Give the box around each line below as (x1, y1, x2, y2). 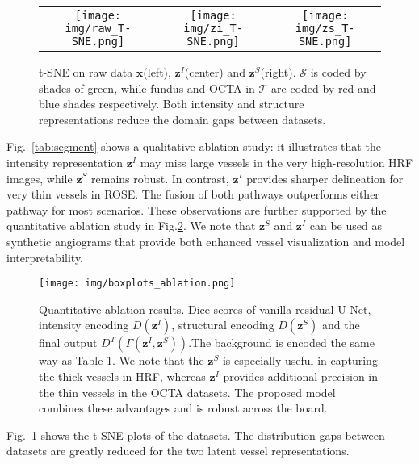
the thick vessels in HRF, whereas (39, 367, 206, 384)
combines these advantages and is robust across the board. (39, 399, 328, 416)
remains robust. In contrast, (91, 169, 229, 186)
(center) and (184, 64, 245, 80)
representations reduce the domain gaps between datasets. (39, 111, 326, 127)
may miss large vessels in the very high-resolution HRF (140, 153, 413, 170)
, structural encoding (171, 316, 274, 333)
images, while (6, 169, 73, 186)
